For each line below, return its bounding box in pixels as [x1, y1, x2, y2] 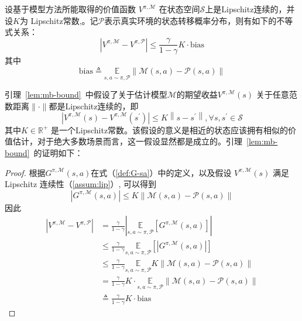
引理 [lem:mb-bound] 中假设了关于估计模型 [5, 88, 167, 101]
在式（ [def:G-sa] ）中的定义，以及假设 [91, 166, 232, 178]
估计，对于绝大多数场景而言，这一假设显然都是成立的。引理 [12, 135, 242, 147]
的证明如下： [33, 147, 83, 159]
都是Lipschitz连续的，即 [49, 99, 139, 112]
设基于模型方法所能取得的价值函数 [5, 3, 136, 15]
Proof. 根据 [5, 166, 46, 178]
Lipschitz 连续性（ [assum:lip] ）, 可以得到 [5, 178, 157, 190]
